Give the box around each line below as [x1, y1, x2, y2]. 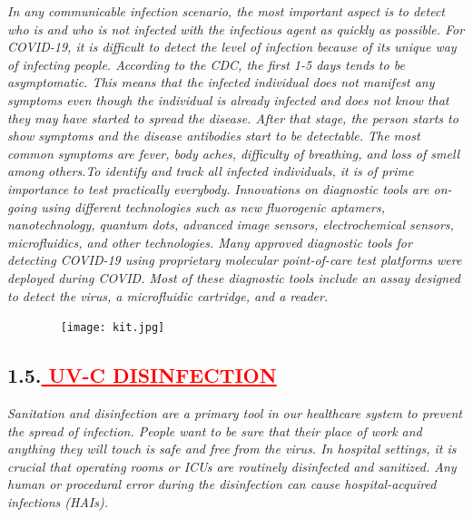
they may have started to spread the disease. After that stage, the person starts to [7, 108, 458, 127]
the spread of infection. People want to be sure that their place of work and [7, 421, 422, 440]
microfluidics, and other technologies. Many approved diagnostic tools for [7, 232, 412, 251]
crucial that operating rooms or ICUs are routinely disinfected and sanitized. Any [7, 456, 457, 475]
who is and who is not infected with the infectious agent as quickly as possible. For [7, 19, 465, 38]
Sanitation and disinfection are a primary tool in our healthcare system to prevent [7, 403, 462, 422]
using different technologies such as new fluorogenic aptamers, [41, 197, 385, 216]
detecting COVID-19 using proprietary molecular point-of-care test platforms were [7, 250, 462, 269]
